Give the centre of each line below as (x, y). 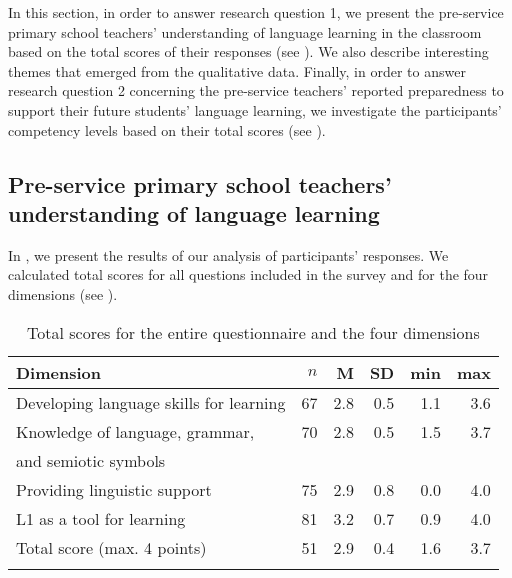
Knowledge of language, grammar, (135, 431)
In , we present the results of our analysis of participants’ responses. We (228, 254)
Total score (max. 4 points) (111, 547)
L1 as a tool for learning (101, 518)
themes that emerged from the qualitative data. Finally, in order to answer (237, 70)
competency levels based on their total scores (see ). (167, 129)
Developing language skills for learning (151, 402)
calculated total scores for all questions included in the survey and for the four (248, 274)
